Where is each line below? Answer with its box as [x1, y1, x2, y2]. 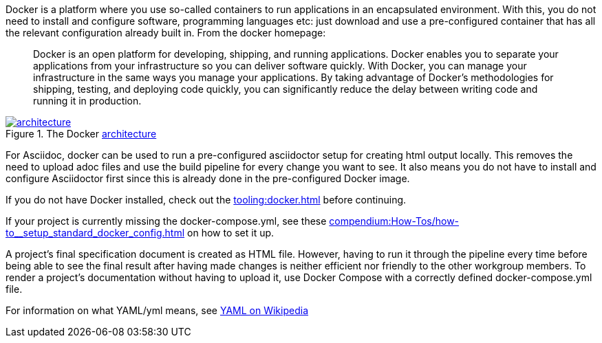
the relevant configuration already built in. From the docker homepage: [6, 27, 326, 38]
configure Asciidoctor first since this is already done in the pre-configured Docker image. [6, 173, 410, 184]
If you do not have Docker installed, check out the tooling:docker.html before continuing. [6, 194, 407, 206]
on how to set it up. [187, 227, 275, 239]
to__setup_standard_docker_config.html [6, 227, 185, 239]
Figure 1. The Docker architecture [6, 128, 157, 140]
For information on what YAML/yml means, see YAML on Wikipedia [6, 305, 309, 316]
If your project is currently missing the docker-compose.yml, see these [6, 215, 327, 227]
